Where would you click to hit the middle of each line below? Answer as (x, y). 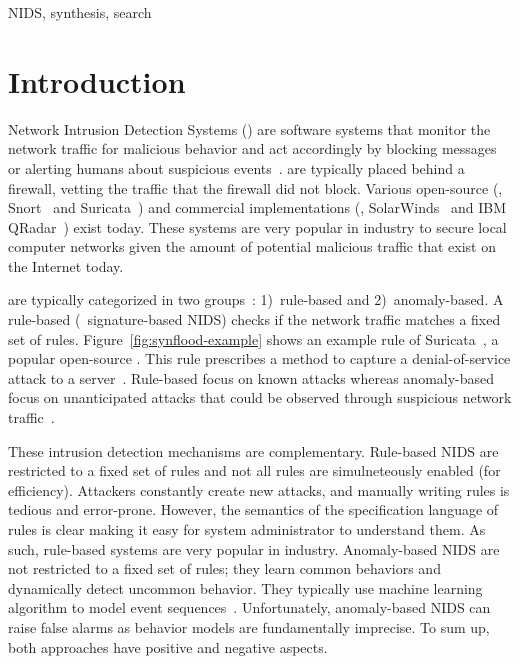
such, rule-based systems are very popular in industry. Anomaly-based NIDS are (254, 548)
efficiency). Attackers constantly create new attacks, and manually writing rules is (259, 489)
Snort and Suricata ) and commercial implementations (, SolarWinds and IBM (257, 207)
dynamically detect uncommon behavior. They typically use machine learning (245, 587)
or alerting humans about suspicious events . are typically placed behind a (236, 167)
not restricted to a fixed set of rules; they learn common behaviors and (224, 568)
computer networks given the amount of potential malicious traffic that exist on (252, 246)
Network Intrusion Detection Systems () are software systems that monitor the (249, 128)
